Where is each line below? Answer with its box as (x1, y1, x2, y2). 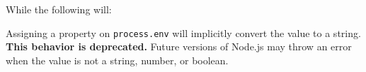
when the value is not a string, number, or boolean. (6, 52, 229, 67)
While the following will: (6, 2, 112, 16)
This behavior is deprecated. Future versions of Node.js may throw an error (6, 39, 352, 54)
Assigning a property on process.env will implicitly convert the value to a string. (6, 25, 361, 40)
